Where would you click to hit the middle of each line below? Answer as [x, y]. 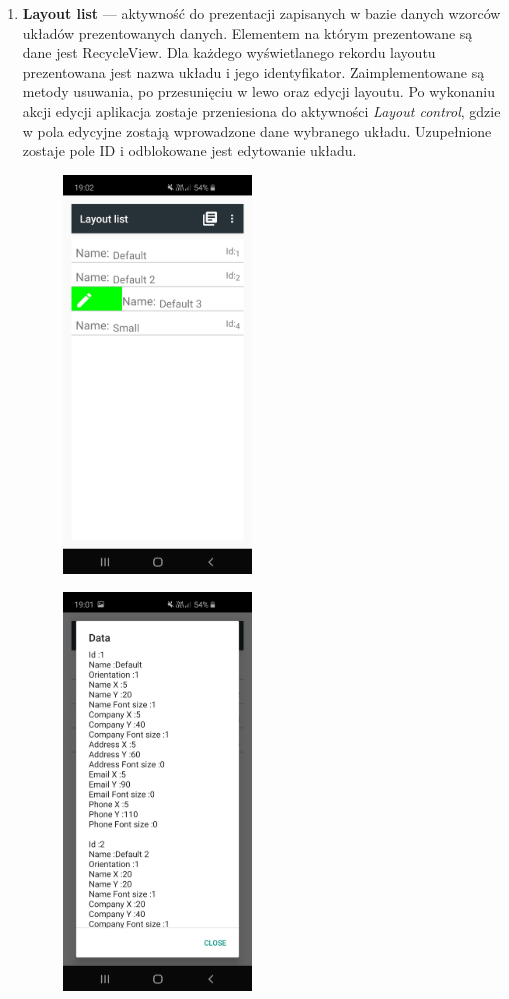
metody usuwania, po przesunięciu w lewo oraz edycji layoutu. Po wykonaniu [258, 91]
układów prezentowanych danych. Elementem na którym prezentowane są [247, 32]
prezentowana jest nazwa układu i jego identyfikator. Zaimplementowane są [253, 71]
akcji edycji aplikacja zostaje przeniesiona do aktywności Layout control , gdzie [261, 110]
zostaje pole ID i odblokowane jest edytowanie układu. [189, 150]
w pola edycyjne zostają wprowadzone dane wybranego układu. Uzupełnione [257, 130]
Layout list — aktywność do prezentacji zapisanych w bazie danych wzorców [261, 13]
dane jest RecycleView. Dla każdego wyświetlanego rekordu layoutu [229, 52]
